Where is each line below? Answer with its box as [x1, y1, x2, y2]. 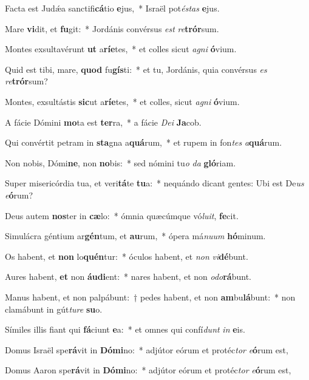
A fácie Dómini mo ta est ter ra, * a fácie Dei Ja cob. [5, 115, 202, 128]
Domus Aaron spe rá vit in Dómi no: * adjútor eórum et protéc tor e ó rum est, [5, 364, 291, 376]
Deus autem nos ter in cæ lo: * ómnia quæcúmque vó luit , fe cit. [5, 209, 239, 222]
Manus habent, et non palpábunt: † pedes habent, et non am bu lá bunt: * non [5, 290, 296, 303]
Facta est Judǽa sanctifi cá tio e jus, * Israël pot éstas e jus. [5, 2, 220, 14]
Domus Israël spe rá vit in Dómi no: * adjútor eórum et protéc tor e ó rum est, [5, 343, 288, 356]
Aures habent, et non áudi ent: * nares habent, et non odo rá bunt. [5, 270, 252, 283]
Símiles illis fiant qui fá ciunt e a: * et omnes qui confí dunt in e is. [5, 323, 245, 336]
